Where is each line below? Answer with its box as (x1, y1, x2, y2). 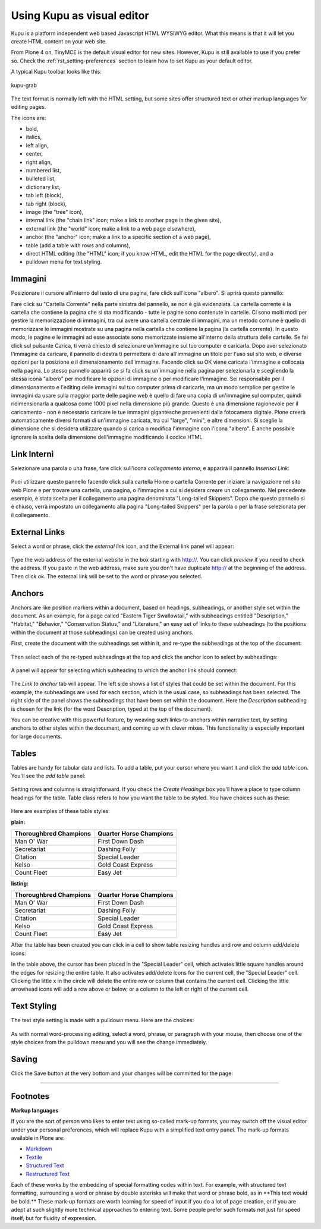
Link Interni (11, 449, 54, 459)
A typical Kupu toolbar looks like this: (11, 68, 102, 75)
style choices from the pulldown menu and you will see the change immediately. (11, 1039, 207, 1046)
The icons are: (11, 114, 46, 121)
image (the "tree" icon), (26, 208, 84, 215)
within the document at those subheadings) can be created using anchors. (11, 629, 194, 636)
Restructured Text (26, 1170, 70, 1177)
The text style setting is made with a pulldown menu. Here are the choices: (11, 1017, 194, 1024)
